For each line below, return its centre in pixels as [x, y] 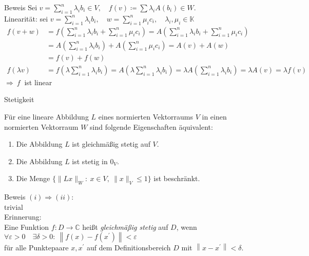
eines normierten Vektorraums [146, 116]
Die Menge [33, 178]
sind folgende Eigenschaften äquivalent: [151, 126]
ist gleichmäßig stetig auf [111, 144]
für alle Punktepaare [36, 248]
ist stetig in [90, 161]
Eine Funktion [27, 227]
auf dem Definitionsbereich [129, 248]
